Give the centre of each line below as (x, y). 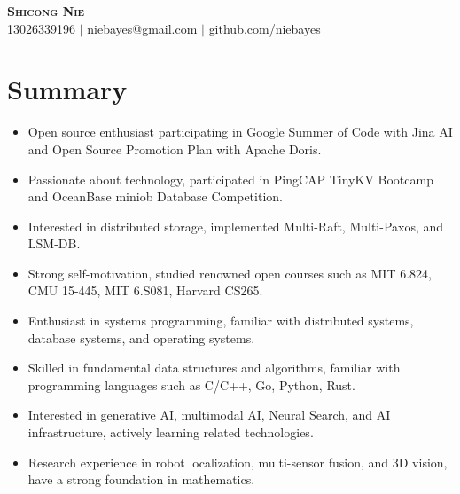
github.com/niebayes (265, 28)
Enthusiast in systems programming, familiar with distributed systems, (221, 321)
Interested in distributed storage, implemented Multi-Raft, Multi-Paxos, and (236, 226)
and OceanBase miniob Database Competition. (155, 196)
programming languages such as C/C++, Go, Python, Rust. (191, 384)
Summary (67, 89)
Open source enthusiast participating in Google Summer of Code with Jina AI (240, 132)
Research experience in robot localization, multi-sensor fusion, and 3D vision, (238, 462)
